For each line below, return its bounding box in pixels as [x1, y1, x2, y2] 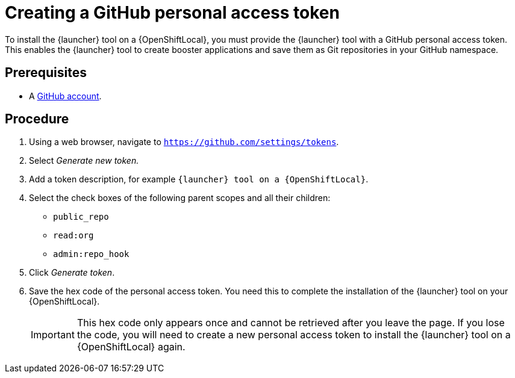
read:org [53, 231, 94, 241]
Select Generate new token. [29, 155, 139, 166]
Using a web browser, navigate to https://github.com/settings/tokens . [29, 137, 339, 147]
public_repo [53, 212, 109, 222]
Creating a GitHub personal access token [5, 2, 340, 23]
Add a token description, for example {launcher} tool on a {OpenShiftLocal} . [29, 174, 369, 185]
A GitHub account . [29, 90, 102, 101]
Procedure [5, 111, 69, 127]
